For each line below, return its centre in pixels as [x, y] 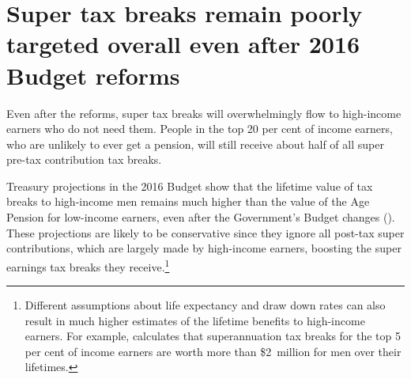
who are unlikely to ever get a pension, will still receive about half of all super [195, 144]
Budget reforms [93, 75]
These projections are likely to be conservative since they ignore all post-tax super [205, 232]
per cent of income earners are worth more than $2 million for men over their [213, 351]
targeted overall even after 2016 [183, 44]
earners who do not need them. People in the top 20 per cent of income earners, [200, 129]
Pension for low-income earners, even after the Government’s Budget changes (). [201, 217]
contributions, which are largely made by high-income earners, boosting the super [204, 248]
